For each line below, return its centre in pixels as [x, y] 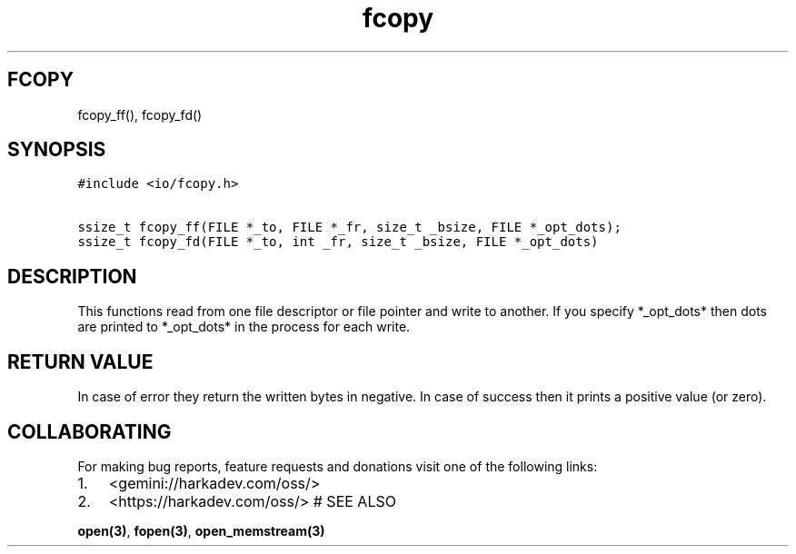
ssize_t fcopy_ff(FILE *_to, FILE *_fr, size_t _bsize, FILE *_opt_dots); [349, 228]
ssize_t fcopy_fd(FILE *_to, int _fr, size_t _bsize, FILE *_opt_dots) [338, 242]
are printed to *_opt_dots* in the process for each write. [244, 327]
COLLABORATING [90, 431]
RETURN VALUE [80, 361]
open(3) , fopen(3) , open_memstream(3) [201, 530]
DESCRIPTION [72, 276]
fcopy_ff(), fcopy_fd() [140, 114]
